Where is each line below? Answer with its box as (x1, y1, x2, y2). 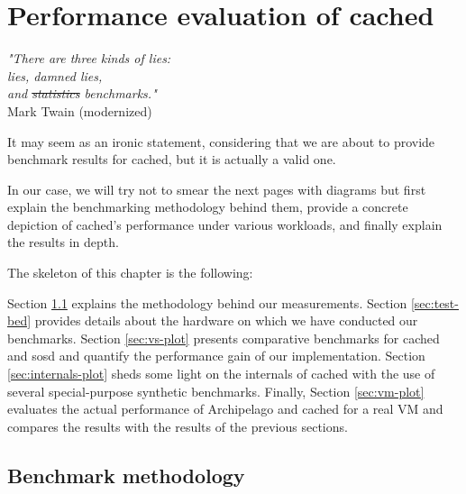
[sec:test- (410, 293, 459, 312)
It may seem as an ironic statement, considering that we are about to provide (7, 132, 435, 151)
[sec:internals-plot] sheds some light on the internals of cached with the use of (7, 364, 435, 383)
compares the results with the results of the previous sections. (7, 416, 348, 435)
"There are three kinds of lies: (7, 49, 171, 68)
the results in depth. (7, 233, 119, 252)
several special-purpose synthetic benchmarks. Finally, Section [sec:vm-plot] (7, 381, 425, 400)
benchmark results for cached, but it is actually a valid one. (7, 150, 336, 169)
